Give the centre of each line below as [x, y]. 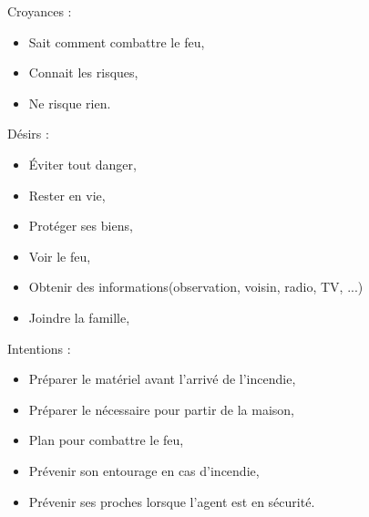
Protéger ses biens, [81, 226]
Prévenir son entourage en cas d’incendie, [144, 470]
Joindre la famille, [79, 317]
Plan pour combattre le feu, [106, 440]
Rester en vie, [67, 195]
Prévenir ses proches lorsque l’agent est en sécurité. [172, 501]
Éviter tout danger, [82, 164]
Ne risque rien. [70, 103]
